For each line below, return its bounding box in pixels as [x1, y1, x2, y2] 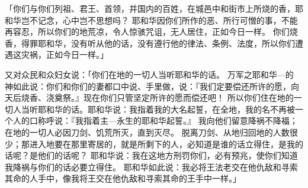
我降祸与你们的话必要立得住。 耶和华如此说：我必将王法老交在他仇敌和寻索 [5, 160, 298, 173]
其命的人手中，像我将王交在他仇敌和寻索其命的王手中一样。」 [5, 172, 241, 184]
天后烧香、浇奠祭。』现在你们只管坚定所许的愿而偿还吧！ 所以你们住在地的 [5, 91, 294, 104]
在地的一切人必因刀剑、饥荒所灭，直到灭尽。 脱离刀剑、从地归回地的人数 [5, 126, 290, 138]
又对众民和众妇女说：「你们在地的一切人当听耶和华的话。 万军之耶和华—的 [5, 68, 294, 80]
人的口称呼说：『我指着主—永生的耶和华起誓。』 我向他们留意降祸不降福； [12, 114, 298, 127]
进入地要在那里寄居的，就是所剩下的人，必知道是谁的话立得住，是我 [29, 137, 295, 150]
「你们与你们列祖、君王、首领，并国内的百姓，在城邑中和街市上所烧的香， [5, 2, 295, 14]
